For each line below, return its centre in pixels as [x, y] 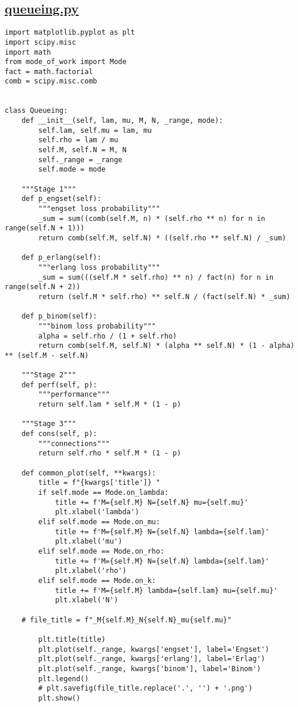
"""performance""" [74, 395]
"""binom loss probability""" [97, 326]
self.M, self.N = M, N [82, 150]
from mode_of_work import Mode [66, 62]
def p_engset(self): [61, 199]
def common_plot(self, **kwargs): [89, 473]
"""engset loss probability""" [99, 209]
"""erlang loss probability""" [99, 267]
